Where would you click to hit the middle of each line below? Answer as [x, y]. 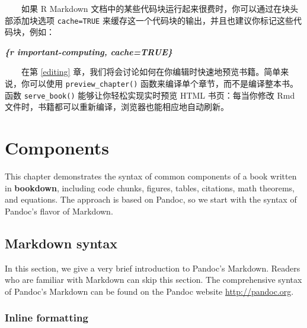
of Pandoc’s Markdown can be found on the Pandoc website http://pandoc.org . [149, 291]
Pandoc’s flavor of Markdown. [59, 211]
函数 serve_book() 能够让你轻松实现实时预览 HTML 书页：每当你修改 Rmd [150, 95]
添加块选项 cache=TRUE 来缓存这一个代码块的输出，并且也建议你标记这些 [153, 20]
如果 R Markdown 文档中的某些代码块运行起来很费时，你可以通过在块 [156, 8]
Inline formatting [47, 318]
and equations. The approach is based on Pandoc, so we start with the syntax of [151, 199]
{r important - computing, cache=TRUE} [89, 51]
